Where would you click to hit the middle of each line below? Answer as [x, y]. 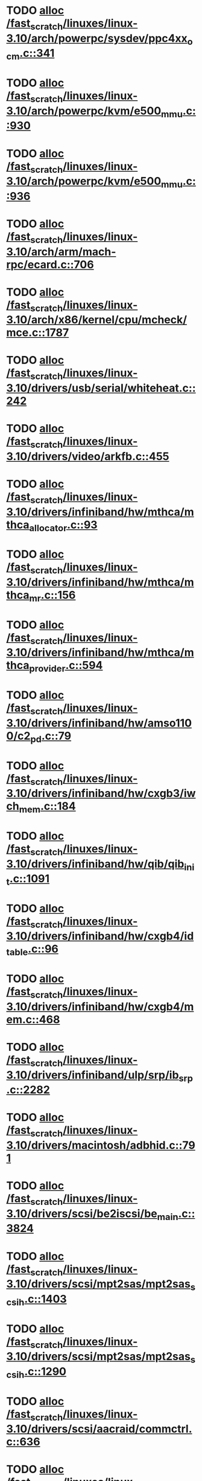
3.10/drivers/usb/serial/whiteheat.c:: [101, 388]
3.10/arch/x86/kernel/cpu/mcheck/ [97, 320]
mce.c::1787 [38, 333]
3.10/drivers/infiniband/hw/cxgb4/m [100, 1006]
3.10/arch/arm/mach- [61, 252]
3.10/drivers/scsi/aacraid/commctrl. [99, 1429]
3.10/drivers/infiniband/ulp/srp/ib [93, 1075]
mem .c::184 [48, 807]
